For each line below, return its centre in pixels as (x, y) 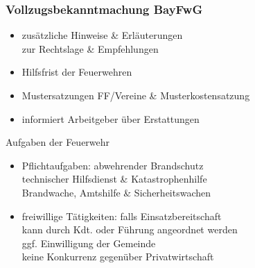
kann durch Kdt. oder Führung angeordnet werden (130, 229)
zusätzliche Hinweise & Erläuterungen (102, 35)
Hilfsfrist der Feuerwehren (77, 72)
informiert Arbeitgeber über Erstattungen (111, 118)
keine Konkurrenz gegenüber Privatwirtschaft (118, 257)
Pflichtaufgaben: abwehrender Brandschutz (113, 165)
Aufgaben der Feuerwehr (58, 142)
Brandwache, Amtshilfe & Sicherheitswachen (116, 192)
